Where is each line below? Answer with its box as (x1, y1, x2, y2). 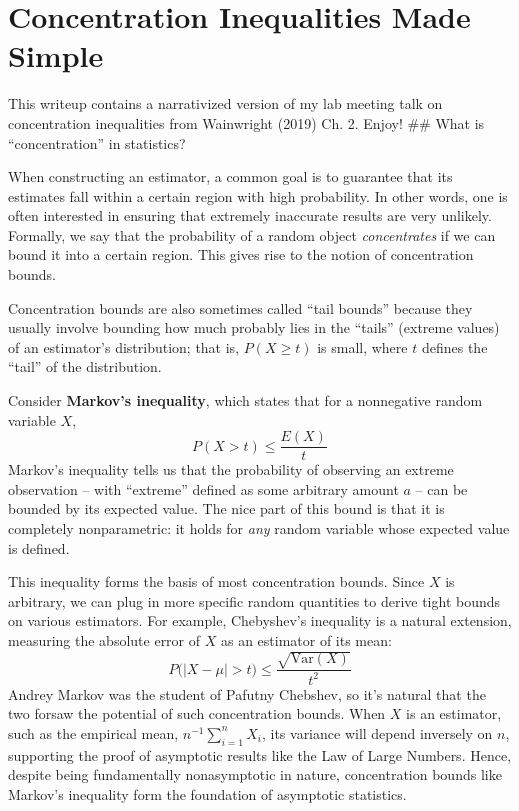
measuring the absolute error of (8, 630, 201, 651)
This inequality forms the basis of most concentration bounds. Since (8, 571, 425, 592)
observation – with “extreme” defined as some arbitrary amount (8, 478, 399, 499)
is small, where (317, 336, 408, 357)
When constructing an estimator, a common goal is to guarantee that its (8, 166, 453, 187)
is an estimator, (406, 703, 502, 724)
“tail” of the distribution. (8, 356, 162, 377)
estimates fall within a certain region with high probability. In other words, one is (8, 185, 508, 206)
